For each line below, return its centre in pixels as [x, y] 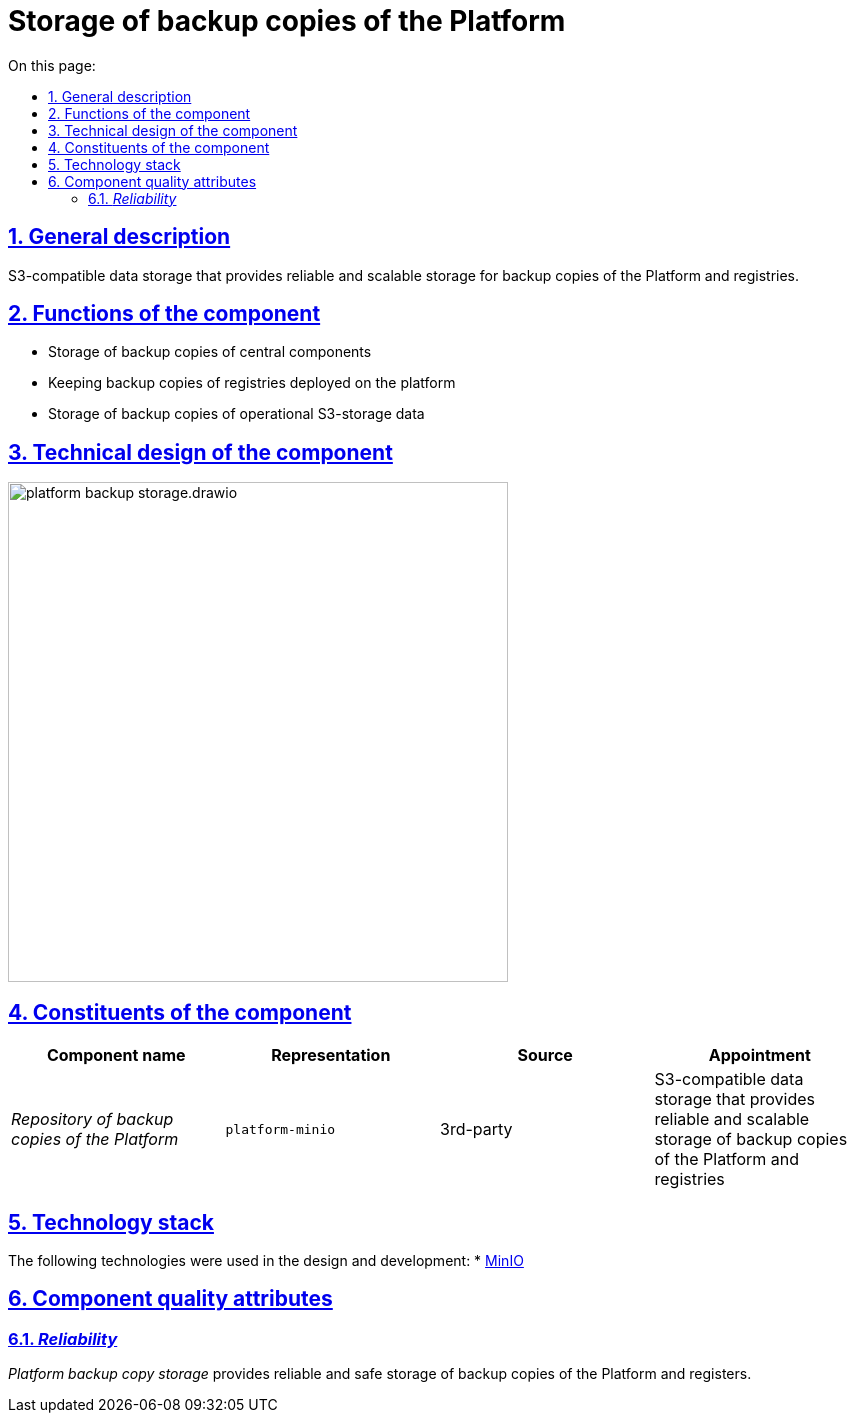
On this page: [52, 65]
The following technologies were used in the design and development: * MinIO [266, 1260]
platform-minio [280, 1129]
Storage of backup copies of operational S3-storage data [236, 414]
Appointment [759, 1055]
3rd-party [476, 1129]
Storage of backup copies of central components [210, 352]
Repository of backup [92, 1119]
